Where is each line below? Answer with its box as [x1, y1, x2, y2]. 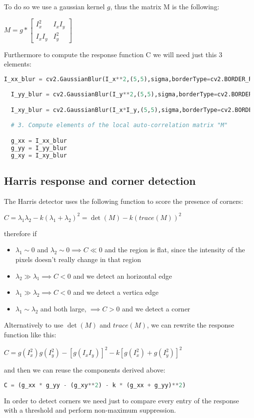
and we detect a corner [122, 303, 190, 313]
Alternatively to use [4, 320, 63, 330]
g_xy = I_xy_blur [11, 152, 67, 159]
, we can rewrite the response [147, 320, 234, 330]
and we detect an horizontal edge [73, 270, 172, 281]
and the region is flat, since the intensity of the [105, 244, 245, 255]
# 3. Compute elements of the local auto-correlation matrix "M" [11, 122, 228, 129]
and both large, [40, 303, 86, 313]
